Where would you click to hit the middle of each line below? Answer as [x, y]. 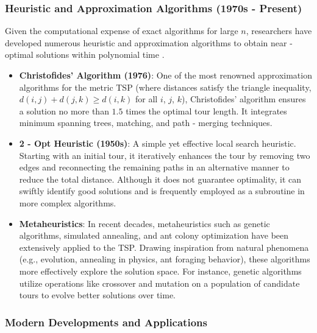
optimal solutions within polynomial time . [85, 54]
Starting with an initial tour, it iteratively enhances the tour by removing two [165, 155]
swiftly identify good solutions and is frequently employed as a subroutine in [162, 191]
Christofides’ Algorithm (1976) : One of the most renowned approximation [166, 75]
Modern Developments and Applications [106, 322]
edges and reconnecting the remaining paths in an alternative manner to [154, 167]
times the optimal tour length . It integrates [206, 110]
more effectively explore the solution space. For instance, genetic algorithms [160, 271]
